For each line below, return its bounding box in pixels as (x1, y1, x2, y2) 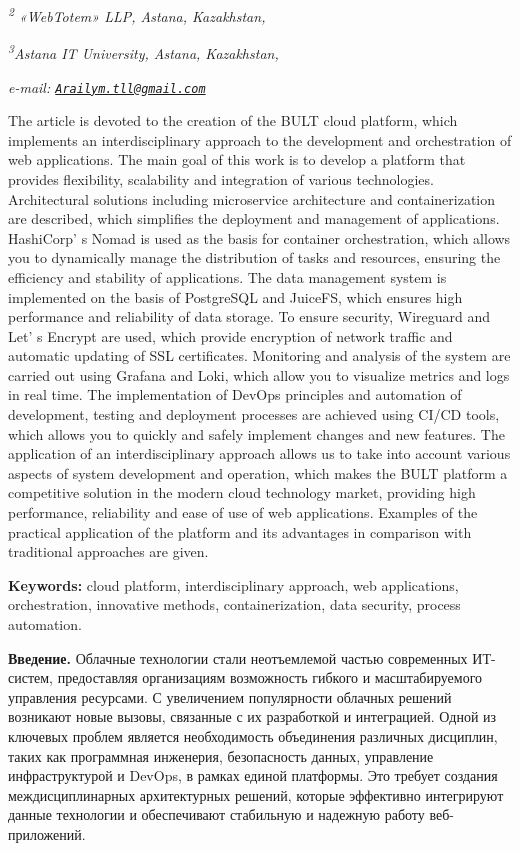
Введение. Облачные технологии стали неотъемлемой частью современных (8, 647, 468, 668)
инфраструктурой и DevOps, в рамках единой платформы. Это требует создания (8, 765, 498, 786)
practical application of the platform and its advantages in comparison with (8, 521, 472, 542)
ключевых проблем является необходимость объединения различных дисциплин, (8, 725, 498, 746)
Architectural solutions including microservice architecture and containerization (8, 188, 496, 209)
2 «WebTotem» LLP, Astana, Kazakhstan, (8, 3, 266, 26)
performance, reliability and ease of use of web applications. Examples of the (8, 502, 478, 523)
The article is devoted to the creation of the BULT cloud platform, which (8, 110, 458, 131)
